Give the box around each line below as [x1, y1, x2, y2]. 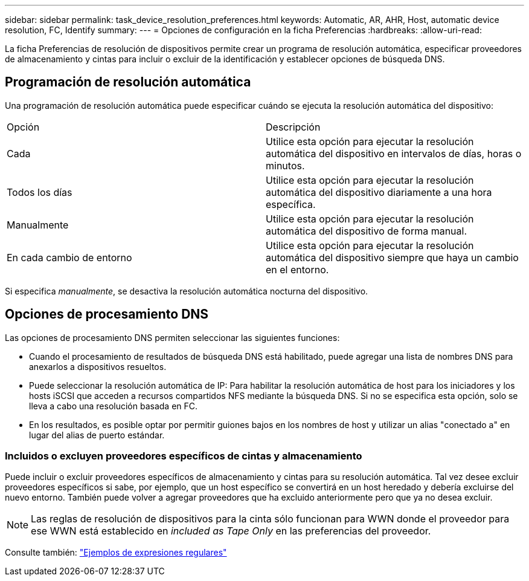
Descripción [266, 120, 321, 133]
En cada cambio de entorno [7, 251, 132, 264]
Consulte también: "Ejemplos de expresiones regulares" [5, 547, 227, 558]
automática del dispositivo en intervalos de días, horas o [266, 147, 522, 160]
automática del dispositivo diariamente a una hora [266, 186, 492, 198]
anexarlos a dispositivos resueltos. [29, 361, 167, 372]
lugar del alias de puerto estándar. [29, 429, 165, 440]
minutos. [266, 159, 305, 172]
